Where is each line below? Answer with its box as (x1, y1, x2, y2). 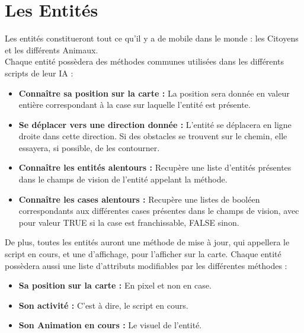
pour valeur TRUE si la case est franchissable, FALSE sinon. (18, 216, 239, 228)
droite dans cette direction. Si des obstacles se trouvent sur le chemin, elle (18, 130, 287, 142)
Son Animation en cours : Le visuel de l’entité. (18, 319, 202, 331)
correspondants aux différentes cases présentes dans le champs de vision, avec (18, 204, 299, 217)
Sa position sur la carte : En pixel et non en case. (18, 279, 212, 292)
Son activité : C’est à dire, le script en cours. (18, 299, 188, 311)
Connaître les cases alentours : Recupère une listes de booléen (18, 193, 260, 205)
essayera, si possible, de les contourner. (18, 141, 160, 153)
